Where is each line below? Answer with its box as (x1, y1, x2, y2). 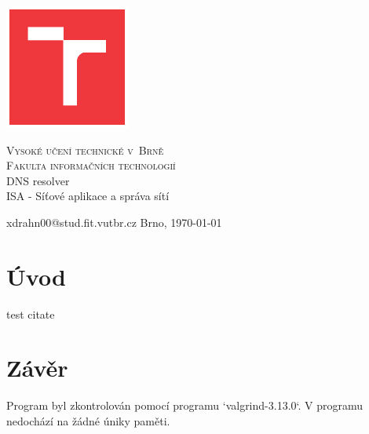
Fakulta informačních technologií (6, 157, 176, 173)
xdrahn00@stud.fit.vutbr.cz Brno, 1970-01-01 (6, 213, 222, 230)
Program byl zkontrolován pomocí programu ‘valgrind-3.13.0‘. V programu (6, 397, 364, 414)
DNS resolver (6, 172, 70, 188)
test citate (6, 305, 55, 322)
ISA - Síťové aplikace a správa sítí (6, 188, 170, 204)
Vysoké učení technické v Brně (6, 141, 164, 158)
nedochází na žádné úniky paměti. (6, 412, 170, 429)
